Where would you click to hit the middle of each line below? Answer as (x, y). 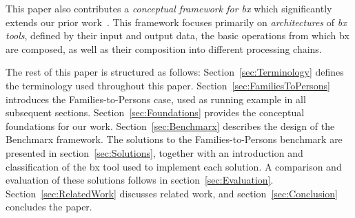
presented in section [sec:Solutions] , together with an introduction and (154, 152)
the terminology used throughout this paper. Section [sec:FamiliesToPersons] (168, 85)
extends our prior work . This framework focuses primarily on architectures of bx (176, 22)
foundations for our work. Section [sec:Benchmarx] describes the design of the (170, 126)
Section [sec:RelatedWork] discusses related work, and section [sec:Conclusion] (172, 193)
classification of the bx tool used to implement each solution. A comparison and (174, 166)
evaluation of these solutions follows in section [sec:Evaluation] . (140, 180)
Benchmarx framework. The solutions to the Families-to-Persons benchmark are (174, 139)
